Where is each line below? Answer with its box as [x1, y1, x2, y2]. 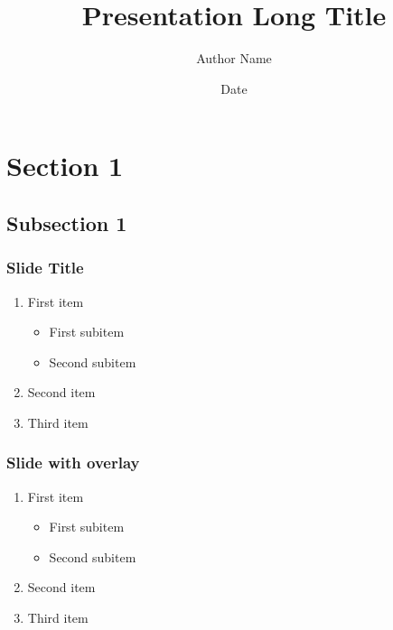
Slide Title [6, 256, 84, 279]
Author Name [196, 49, 272, 68]
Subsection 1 [6, 208, 127, 236]
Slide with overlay [6, 451, 140, 474]
